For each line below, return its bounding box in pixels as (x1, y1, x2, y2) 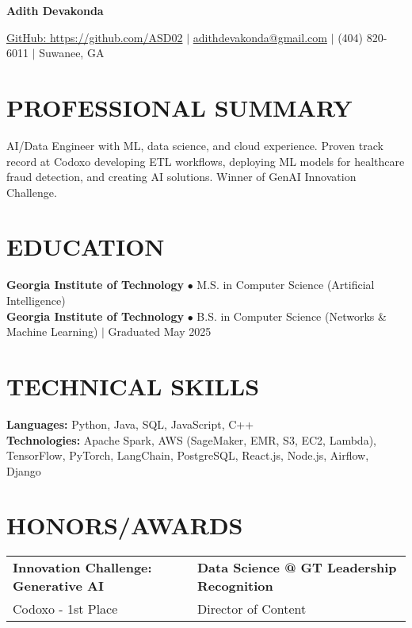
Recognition (196, 576, 273, 595)
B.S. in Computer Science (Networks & (196, 307, 387, 324)
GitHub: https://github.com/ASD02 (6, 29, 183, 45)
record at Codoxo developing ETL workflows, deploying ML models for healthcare (6, 152, 405, 169)
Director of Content (196, 599, 307, 618)
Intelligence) (6, 292, 66, 308)
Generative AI (13, 576, 104, 595)
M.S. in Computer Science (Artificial (196, 276, 375, 293)
